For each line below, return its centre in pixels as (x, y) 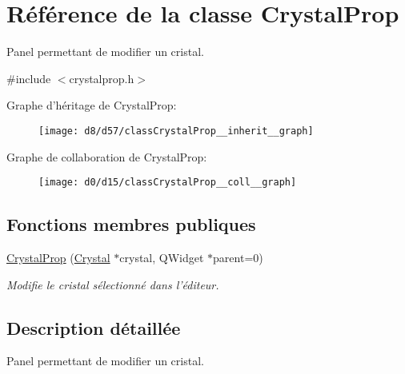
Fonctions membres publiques (131, 224)
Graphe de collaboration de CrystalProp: (107, 156)
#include (29, 78)
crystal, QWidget (162, 258)
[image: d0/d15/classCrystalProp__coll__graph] (168, 183)
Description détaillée (94, 327)
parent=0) (238, 258)
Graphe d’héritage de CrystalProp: (92, 105)
